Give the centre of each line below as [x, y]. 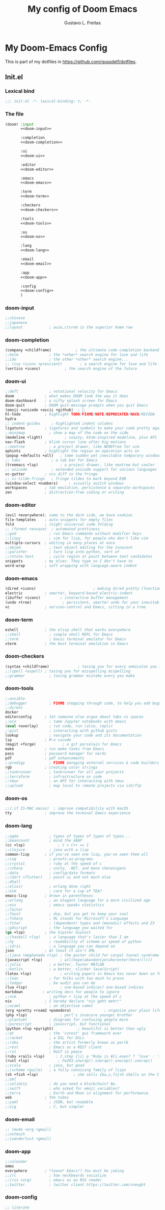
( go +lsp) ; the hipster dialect [48, 932]
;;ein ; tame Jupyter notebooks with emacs [66, 721]
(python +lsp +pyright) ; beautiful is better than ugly [76, 1029]
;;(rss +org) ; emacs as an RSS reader [54, 1180]
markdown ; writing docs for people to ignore [62, 992]
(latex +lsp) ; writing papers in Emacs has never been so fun [84, 974]
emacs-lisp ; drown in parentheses [49, 896]
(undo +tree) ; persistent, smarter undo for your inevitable [84, 602]
